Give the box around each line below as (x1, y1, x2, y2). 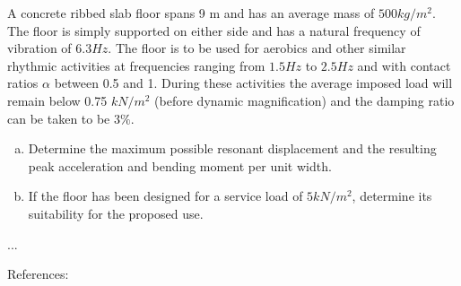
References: (7, 264, 69, 283)
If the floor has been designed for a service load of (28, 186, 303, 205)
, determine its (352, 186, 432, 205)
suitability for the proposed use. (28, 204, 204, 222)
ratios (7, 74, 39, 92)
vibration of (7, 39, 72, 57)
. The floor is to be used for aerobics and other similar (108, 39, 406, 57)
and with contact (357, 56, 451, 74)
